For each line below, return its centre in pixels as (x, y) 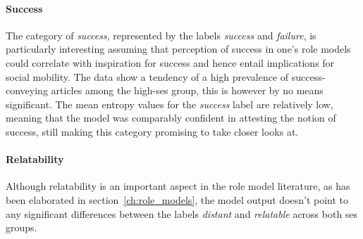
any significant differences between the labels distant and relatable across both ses (182, 213)
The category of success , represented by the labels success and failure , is (161, 35)
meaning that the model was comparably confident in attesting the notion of (171, 118)
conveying (27, 90)
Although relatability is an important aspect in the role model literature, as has (178, 186)
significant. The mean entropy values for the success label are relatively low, (170, 104)
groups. (21, 227)
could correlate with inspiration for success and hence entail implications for (170, 62)
